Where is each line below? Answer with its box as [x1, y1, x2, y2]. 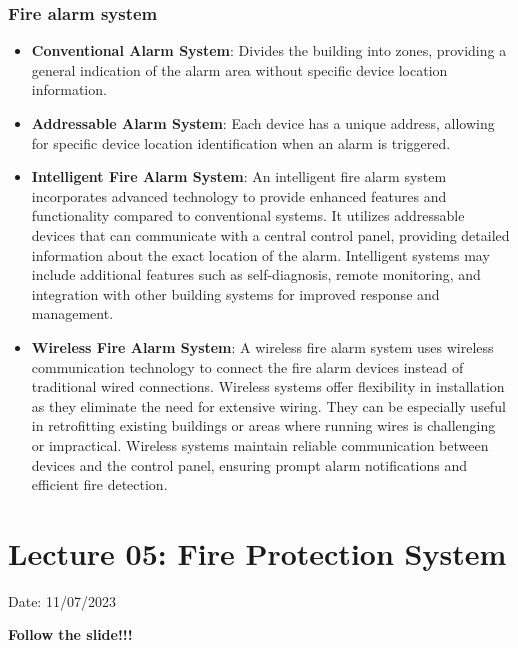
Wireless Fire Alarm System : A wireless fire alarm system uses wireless [31, 336, 494, 357]
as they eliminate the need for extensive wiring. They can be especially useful [31, 395, 506, 416]
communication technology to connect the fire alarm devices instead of [31, 356, 464, 377]
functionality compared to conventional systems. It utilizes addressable [31, 205, 465, 226]
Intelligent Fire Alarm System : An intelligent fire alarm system [31, 166, 447, 187]
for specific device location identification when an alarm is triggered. [31, 132, 451, 153]
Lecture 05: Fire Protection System [8, 532, 507, 573]
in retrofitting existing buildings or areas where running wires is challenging [31, 415, 496, 436]
